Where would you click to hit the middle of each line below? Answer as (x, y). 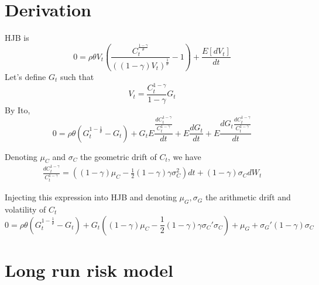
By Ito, (18, 110)
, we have (184, 156)
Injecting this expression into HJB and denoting (91, 197)
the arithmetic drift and (248, 197)
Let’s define (25, 76)
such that (77, 76)
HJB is (17, 38)
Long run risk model (89, 270)
